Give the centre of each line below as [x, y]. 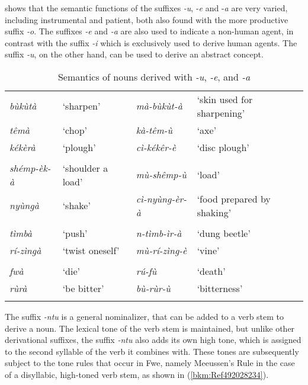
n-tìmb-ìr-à [159, 233]
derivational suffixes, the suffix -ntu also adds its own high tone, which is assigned [153, 340]
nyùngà [24, 206]
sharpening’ [221, 113]
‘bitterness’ [220, 288]
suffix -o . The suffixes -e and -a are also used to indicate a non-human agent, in [149, 31]
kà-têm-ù [154, 130]
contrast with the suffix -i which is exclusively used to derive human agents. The [151, 42]
